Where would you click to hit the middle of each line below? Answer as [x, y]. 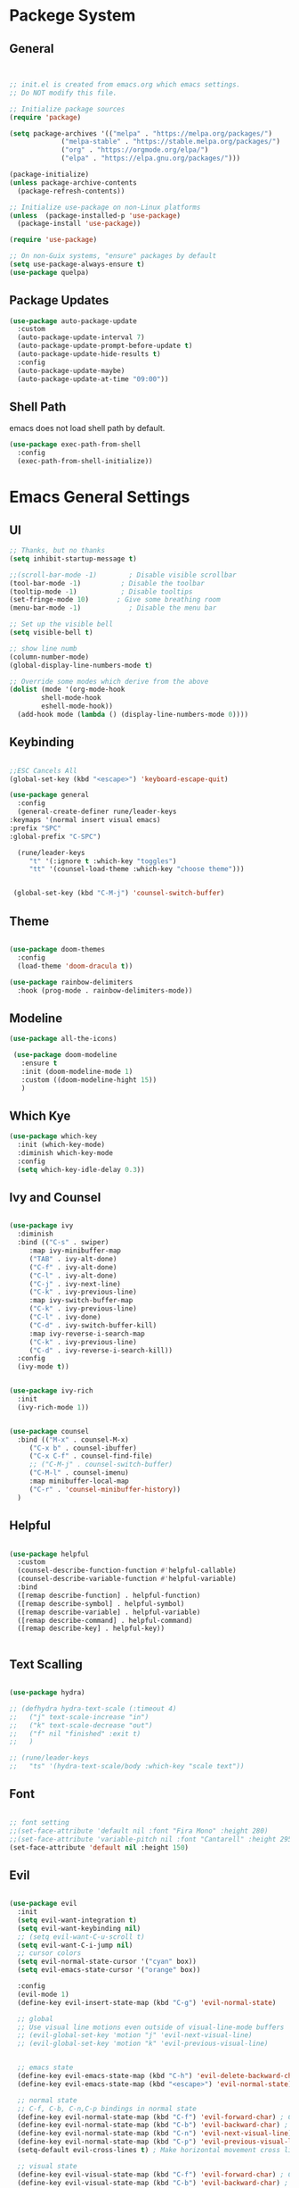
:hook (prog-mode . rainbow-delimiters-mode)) [105, 990]
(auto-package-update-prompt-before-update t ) [105, 346]
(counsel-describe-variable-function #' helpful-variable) [127, 1579]
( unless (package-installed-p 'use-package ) [95, 215]
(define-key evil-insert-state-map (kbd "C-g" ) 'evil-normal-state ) [147, 2002]
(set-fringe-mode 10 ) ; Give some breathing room [115, 600]
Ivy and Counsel [55, 1198]
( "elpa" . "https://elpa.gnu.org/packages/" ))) [151, 158]
